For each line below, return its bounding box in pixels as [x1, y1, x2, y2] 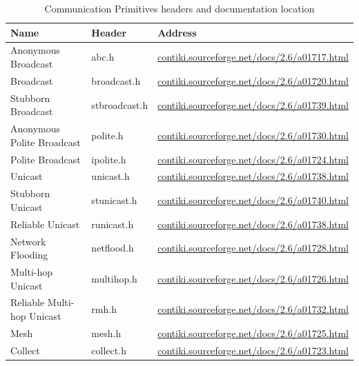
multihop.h [91, 271, 137, 285]
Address [157, 25, 197, 39]
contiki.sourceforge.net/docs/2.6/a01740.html [157, 193, 349, 207]
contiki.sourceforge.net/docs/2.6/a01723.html [157, 343, 349, 357]
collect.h [91, 343, 126, 357]
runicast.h [91, 216, 134, 231]
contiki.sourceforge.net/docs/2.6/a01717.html [157, 50, 349, 64]
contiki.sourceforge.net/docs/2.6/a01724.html [157, 152, 349, 166]
